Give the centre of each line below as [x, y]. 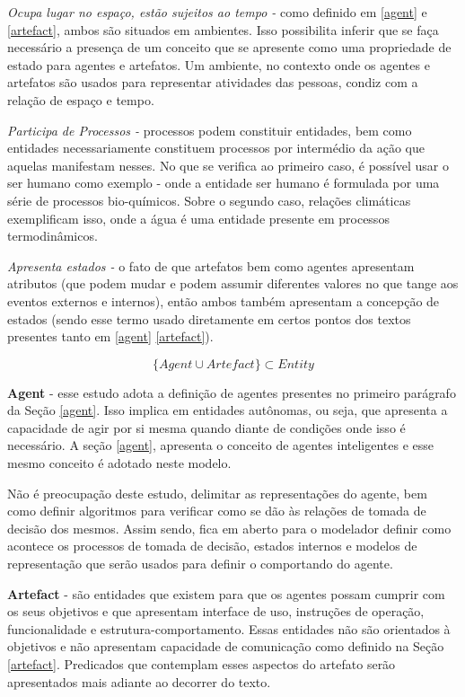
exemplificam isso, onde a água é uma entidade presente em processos [198, 218]
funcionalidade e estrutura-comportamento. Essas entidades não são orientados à [229, 628]
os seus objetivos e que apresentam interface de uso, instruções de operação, [216, 611]
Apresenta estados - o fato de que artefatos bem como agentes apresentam [211, 265]
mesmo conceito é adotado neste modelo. [119, 463]
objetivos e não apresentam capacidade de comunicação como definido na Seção [226, 646]
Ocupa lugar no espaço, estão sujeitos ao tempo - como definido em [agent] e [217, 12]
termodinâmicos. [53, 236]
